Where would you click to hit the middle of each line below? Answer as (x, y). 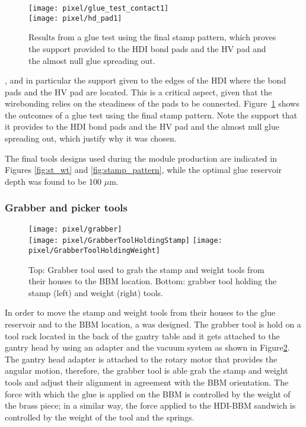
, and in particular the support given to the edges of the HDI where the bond (146, 80)
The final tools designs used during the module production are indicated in (141, 158)
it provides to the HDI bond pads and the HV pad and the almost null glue (142, 126)
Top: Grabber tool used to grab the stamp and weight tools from (146, 269)
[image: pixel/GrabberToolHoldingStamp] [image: (125, 241)
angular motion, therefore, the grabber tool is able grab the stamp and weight (146, 370)
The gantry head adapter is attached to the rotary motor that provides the (141, 359)
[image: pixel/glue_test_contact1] (99, 8)
